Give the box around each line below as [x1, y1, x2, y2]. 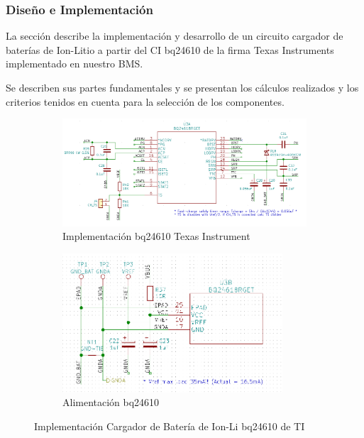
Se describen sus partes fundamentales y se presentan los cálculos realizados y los [6, 80, 359, 94]
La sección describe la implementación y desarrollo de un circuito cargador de [6, 28, 343, 43]
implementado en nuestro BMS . [6, 56, 143, 71]
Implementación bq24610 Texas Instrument [62, 229, 250, 243]
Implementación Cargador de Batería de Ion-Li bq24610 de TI [34, 418, 305, 433]
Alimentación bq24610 [62, 395, 160, 410]
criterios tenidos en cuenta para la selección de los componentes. [6, 94, 285, 109]
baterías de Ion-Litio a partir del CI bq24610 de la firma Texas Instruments [6, 42, 334, 57]
